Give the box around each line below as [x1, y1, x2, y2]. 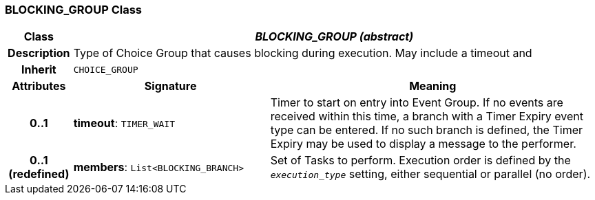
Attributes [12, 79, 66, 93]
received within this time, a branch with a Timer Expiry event [270, 109, 584, 124]
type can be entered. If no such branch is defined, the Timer [270, 123, 583, 137]
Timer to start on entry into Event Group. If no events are [270, 96, 563, 110]
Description [8, 46, 70, 60]
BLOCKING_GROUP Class [5, 3, 142, 16]
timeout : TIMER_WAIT [73, 116, 176, 131]
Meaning [409, 79, 457, 93]
